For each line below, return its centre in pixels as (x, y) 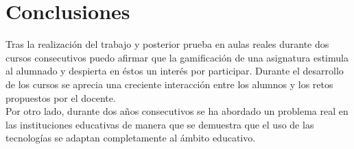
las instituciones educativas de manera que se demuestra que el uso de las (160, 124)
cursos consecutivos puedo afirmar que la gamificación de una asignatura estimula (177, 57)
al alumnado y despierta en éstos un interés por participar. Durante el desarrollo (175, 71)
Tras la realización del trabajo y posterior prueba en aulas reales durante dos (167, 44)
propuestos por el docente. (61, 97)
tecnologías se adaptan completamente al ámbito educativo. (131, 138)
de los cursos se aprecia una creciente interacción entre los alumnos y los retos (169, 84)
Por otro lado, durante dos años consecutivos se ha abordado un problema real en (177, 111)
